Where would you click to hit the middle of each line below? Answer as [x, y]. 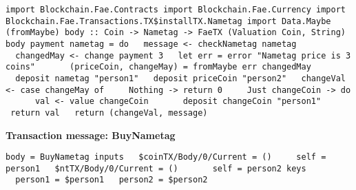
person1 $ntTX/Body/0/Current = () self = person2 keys [156, 168]
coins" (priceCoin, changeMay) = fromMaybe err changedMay [158, 67]
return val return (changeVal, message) [109, 113]
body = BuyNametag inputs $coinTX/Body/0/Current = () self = [166, 157]
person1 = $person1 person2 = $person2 [112, 180]
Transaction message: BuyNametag [91, 135]
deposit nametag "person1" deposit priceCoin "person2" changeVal [180, 78]
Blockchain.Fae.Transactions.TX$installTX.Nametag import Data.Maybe [168, 21]
